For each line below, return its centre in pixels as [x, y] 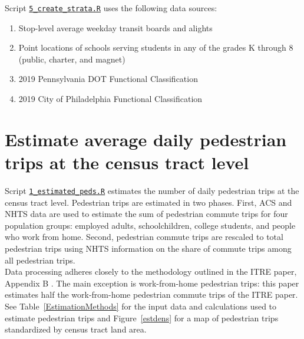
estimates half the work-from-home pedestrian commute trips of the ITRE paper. [151, 294]
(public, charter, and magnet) [72, 59]
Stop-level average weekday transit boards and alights [115, 27]
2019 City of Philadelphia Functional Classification [110, 99]
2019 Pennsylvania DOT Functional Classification [108, 79]
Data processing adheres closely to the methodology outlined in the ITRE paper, [151, 271]
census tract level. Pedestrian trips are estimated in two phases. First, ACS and [148, 202]
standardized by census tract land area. [76, 329]
